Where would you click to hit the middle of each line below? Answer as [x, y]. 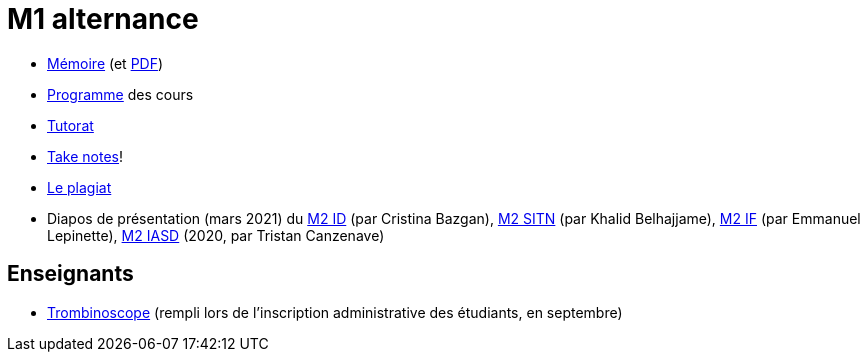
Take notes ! [85, 156]
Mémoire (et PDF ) [105, 63]
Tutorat [70, 125]
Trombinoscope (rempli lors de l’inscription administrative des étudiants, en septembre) [335, 312]
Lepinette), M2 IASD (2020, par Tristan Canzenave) [216, 235]
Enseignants [70, 274]
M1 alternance [103, 19]
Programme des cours [120, 94]
